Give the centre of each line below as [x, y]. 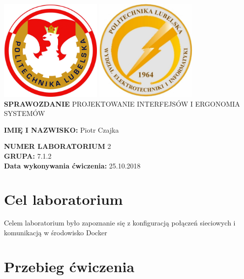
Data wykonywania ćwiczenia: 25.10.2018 [72, 165]
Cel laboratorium [63, 199]
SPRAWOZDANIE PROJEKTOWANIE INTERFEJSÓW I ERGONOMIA [122, 103]
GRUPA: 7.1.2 [28, 155]
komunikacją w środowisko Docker [56, 232]
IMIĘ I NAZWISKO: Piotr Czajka [61, 129]
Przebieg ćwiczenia [69, 266]
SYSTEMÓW [25, 113]
